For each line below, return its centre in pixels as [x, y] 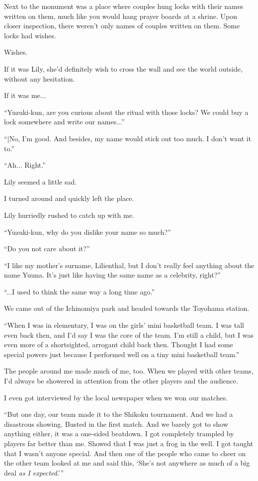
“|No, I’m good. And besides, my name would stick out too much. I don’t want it [128, 138]
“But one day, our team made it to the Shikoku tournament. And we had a [119, 414]
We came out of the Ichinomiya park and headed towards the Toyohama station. [127, 308]
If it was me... [25, 95]
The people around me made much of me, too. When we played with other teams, [129, 371]
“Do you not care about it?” [47, 248]
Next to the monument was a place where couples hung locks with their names [124, 6]
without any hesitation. [40, 78]
